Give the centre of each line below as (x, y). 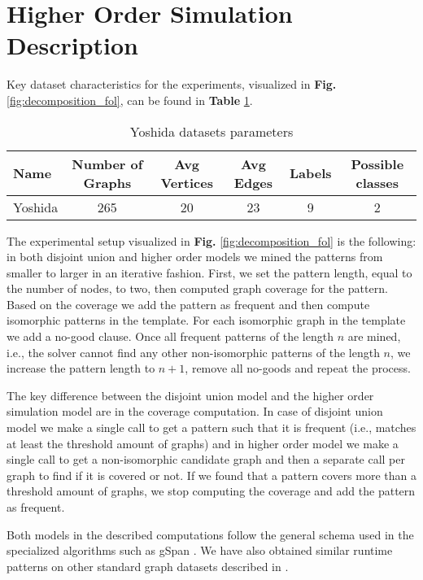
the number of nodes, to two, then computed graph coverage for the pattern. (197, 288)
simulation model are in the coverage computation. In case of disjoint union (195, 411)
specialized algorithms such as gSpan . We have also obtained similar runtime (200, 550)
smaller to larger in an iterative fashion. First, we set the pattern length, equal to (209, 272)
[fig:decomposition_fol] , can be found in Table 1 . (130, 100)
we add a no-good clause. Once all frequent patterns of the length (170, 336)
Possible (377, 164)
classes (377, 182)
